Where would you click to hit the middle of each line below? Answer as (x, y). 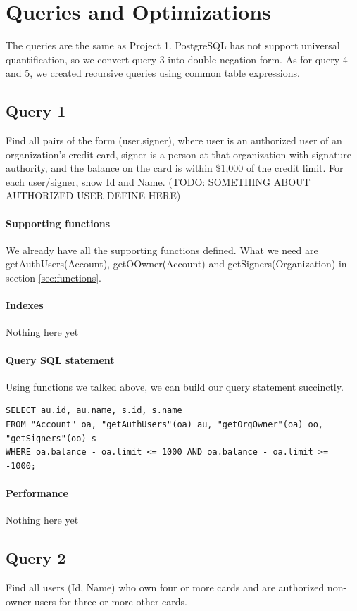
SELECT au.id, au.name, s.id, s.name (94, 411)
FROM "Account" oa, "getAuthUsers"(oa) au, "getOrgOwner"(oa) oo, (165, 425)
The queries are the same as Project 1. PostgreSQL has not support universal (173, 45)
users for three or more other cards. (111, 601)
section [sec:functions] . (54, 278)
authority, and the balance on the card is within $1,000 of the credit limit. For (175, 168)
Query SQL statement (60, 359)
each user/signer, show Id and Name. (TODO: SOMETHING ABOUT (158, 181)
